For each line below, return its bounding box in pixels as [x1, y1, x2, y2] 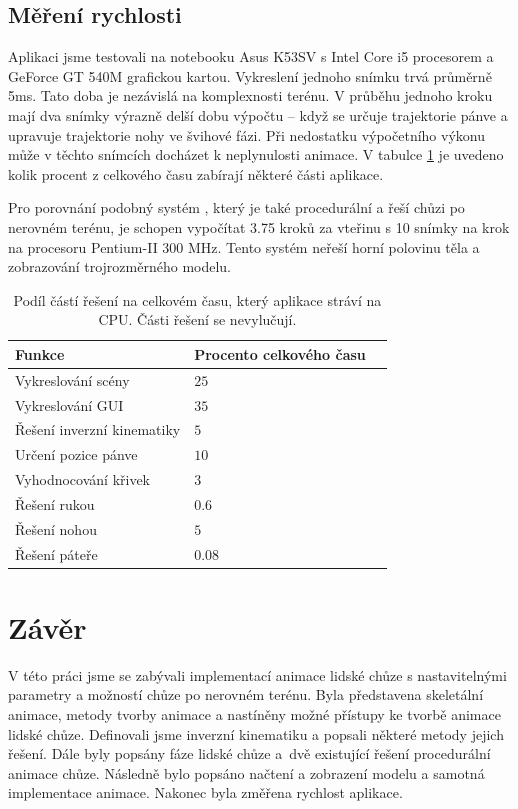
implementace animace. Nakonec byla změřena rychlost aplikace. [8, 782, 403, 803]
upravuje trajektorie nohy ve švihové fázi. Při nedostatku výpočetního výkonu [8, 124, 485, 145]
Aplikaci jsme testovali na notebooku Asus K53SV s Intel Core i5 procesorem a [8, 46, 494, 67]
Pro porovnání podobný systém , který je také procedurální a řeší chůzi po [8, 197, 465, 218]
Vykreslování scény [15, 369, 130, 390]
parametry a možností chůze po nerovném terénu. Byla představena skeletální [8, 684, 484, 705]
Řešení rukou [15, 493, 95, 514]
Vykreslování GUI [15, 394, 124, 415]
